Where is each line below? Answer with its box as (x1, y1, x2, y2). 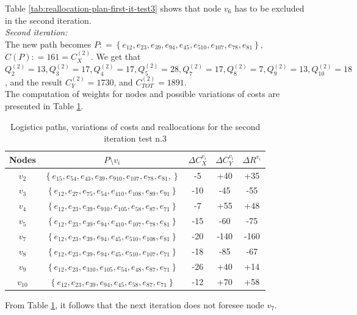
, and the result (5, 75, 63, 88)
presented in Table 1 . (5, 100, 84, 112)
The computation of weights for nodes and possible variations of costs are (5, 87, 280, 100)
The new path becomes (5, 37, 92, 50)
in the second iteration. (5, 13, 92, 26)
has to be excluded (234, 2, 305, 14)
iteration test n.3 (104, 132, 167, 145)
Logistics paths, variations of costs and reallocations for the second (10, 120, 261, 132)
